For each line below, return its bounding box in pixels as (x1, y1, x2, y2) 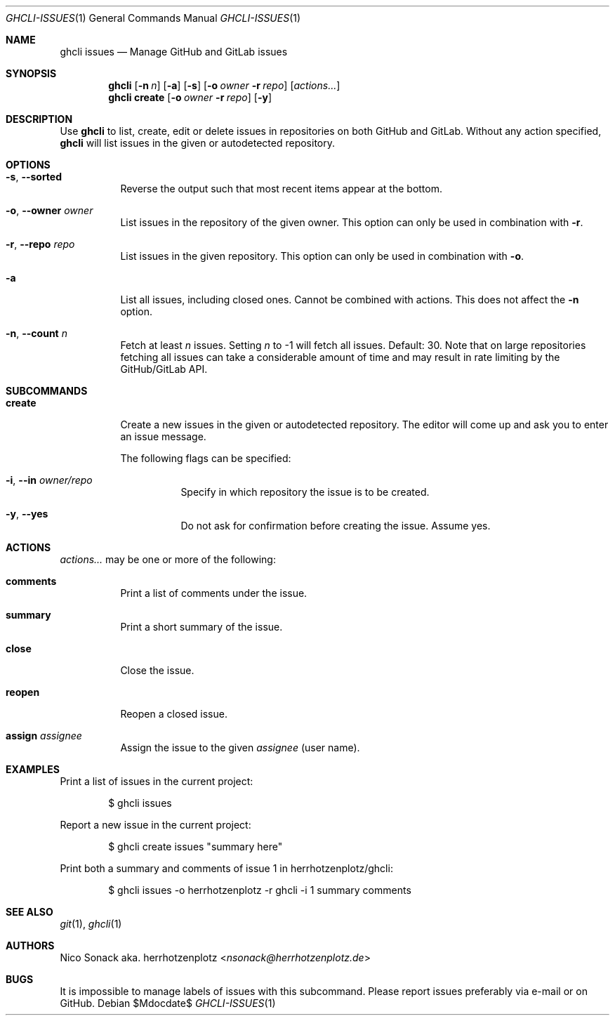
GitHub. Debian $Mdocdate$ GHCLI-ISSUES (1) (60, 997, 276, 1009)
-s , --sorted (6, 171, 62, 183)
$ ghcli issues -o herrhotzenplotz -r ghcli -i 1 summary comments (108, 884, 411, 896)
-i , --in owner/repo (6, 474, 93, 486)
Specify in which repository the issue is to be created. (180, 486, 430, 498)
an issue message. (120, 430, 206, 442)
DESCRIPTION (6, 113, 73, 125)
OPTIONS (6, 159, 51, 171)
